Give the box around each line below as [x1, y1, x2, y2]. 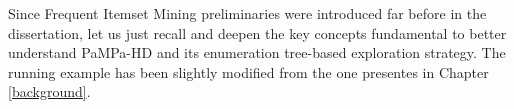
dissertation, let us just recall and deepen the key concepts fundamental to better [8, 22, 507, 43]
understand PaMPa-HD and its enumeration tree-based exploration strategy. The [8, 42, 506, 63]
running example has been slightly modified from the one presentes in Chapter [8, 61, 489, 82]
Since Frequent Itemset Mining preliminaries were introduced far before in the [8, 3, 487, 23]
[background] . [8, 81, 91, 102]
